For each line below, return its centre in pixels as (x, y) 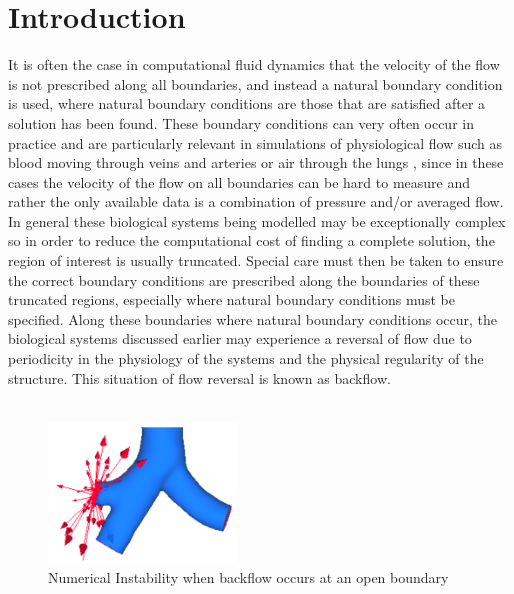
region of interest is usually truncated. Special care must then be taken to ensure (256, 260)
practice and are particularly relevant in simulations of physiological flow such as (255, 142)
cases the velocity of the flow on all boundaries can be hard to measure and (239, 181)
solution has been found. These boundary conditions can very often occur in (241, 122)
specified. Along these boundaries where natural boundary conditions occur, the (253, 318)
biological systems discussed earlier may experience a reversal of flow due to (240, 338)
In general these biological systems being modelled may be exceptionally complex (257, 220)
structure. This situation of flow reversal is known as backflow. (199, 377)
